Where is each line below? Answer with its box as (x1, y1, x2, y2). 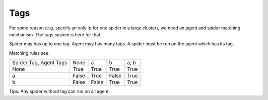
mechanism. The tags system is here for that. (9, 31, 102, 37)
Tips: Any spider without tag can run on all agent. (9, 89, 110, 95)
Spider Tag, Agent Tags (12, 59, 67, 66)
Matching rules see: (9, 50, 50, 56)
